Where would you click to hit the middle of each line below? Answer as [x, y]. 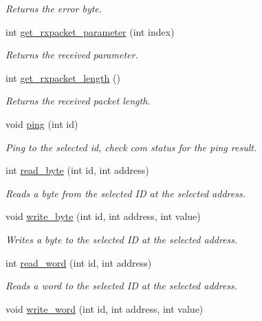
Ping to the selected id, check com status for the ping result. [131, 147]
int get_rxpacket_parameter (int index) [90, 31]
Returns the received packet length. [78, 101]
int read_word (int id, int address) [79, 262]
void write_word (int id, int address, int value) [105, 308]
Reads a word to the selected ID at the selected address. [122, 286]
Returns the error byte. [54, 8]
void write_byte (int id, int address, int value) [103, 216]
